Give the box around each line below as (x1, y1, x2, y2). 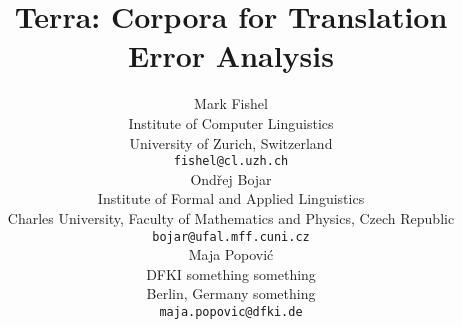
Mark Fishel (194, 93, 268, 114)
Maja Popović (188, 244, 274, 265)
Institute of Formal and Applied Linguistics (97, 188, 365, 209)
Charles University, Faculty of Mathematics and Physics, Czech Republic (7, 207, 455, 228)
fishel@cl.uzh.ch (173, 154, 289, 169)
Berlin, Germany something (146, 283, 316, 304)
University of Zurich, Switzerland (129, 132, 333, 153)
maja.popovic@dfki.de (159, 304, 303, 319)
